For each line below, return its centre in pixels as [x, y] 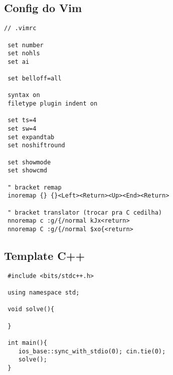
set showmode [29, 162]
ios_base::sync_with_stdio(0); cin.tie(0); [92, 351]
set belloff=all [35, 79]
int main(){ [27, 343]
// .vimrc [20, 28]
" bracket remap [35, 187]
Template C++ [45, 255]
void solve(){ [31, 309]
